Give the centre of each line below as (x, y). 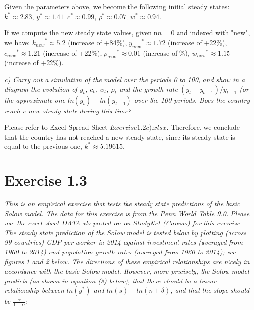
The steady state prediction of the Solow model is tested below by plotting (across (126, 232)
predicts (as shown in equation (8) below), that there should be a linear (110, 280)
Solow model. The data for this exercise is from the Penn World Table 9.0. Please (127, 213)
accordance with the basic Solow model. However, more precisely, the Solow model (127, 271)
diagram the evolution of (41, 89)
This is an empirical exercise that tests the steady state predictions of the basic (122, 204)
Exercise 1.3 (46, 180)
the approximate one (35, 99)
